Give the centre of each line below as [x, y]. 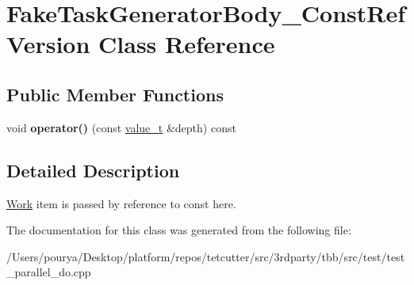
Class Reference [187, 44]
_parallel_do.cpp [49, 272]
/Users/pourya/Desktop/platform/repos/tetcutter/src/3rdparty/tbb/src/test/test [206, 256]
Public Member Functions [115, 94]
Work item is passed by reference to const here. [121, 203]
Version [48, 44]
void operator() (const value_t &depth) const [121, 127]
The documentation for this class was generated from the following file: [179, 230]
